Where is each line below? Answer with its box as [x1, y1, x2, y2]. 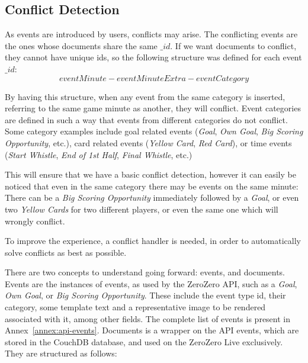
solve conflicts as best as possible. [5, 246, 127, 258]
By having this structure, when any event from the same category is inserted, [5, 90, 285, 102]
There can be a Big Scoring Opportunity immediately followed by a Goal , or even [5, 191, 299, 204]
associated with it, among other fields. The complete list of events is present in [5, 312, 291, 325]
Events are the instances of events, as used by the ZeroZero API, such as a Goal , [5, 277, 297, 290]
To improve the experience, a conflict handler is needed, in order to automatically [5, 234, 301, 247]
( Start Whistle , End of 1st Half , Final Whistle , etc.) [5, 148, 192, 160]
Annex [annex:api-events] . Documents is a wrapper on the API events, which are [5, 324, 299, 336]
